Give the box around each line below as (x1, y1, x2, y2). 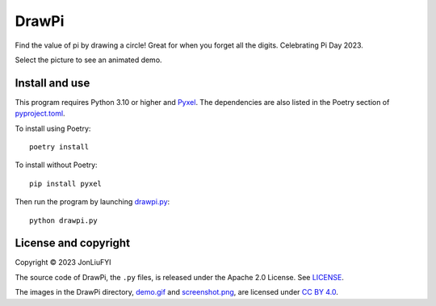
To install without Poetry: (15, 160, 98, 170)
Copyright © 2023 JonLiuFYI (15, 258, 111, 267)
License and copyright (15, 237, 131, 250)
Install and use (15, 76, 90, 90)
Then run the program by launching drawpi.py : (15, 197, 170, 207)
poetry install (29, 142, 90, 152)
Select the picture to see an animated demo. (15, 55, 162, 65)
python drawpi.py (29, 216, 98, 225)
